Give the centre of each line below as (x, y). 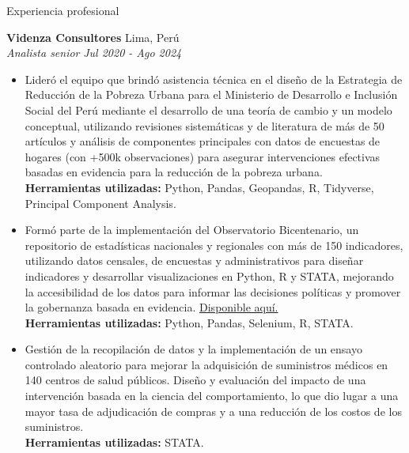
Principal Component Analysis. (100, 203)
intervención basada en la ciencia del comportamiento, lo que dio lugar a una (212, 396)
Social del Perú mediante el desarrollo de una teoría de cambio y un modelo (208, 109)
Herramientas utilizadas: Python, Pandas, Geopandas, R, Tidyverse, (199, 187)
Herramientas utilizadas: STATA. (114, 442)
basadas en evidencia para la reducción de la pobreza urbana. (174, 172)
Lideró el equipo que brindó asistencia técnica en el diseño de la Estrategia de (214, 79)
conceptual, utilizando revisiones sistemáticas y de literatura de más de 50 (204, 125)
